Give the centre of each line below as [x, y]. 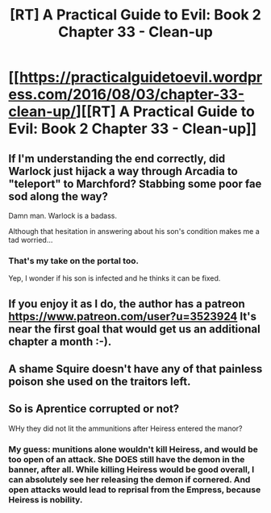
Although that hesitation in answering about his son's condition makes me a [134, 231]
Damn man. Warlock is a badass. [63, 216]
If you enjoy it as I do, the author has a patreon [127, 304]
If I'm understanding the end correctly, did [117, 158]
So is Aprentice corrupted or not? [94, 409]
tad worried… [31, 240]
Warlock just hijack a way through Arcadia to [123, 171]
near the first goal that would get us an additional [134, 329]
